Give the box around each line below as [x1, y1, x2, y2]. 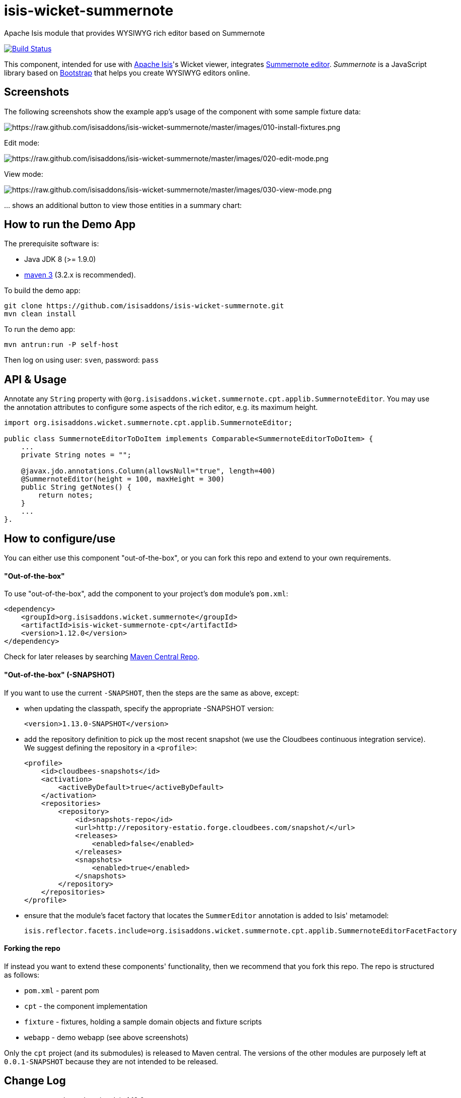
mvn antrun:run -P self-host [4, 340, 119, 349]
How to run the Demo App [4, 218, 136, 231]
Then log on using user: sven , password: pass [4, 356, 159, 365]
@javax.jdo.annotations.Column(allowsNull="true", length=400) [21, 467, 276, 475]
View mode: [4, 169, 43, 178]
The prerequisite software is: [4, 239, 99, 248]
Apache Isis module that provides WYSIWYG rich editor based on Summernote [4, 28, 265, 37]
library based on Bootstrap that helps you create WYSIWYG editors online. [4, 68, 250, 77]
